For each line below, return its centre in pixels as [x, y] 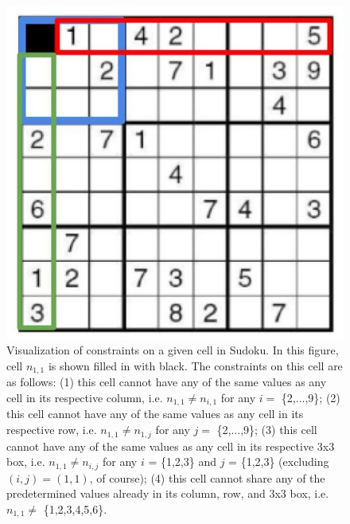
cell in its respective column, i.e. [85, 398]
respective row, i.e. [52, 430]
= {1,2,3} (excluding [279, 461]
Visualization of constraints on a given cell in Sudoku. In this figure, [173, 350]
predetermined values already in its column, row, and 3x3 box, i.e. [168, 493]
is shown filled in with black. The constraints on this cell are [195, 365]
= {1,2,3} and [182, 461]
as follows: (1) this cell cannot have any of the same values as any [167, 382]
